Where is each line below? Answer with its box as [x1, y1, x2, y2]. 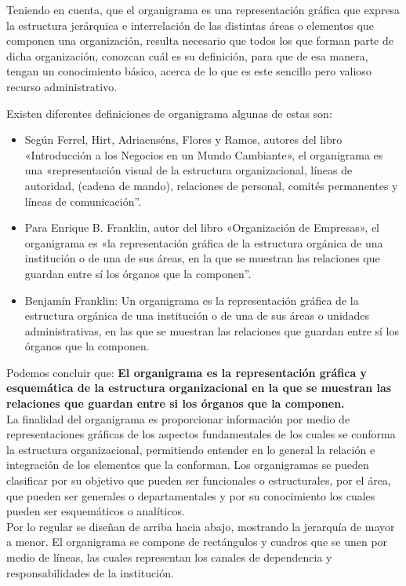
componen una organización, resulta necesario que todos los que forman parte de [6, 32, 394, 49]
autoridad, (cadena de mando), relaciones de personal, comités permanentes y [24, 177, 398, 193]
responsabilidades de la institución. [6, 564, 174, 581]
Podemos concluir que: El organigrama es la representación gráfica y [6, 364, 368, 380]
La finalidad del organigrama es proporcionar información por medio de [6, 410, 350, 427]
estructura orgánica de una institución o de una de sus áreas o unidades [24, 307, 370, 324]
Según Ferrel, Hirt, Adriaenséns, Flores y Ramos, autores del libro [24, 131, 343, 148]
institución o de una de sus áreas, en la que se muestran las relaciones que [24, 250, 380, 266]
